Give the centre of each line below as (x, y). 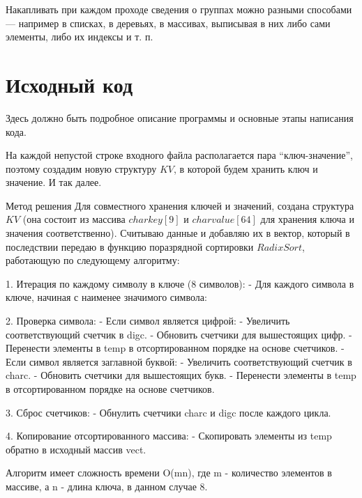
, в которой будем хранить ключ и (246, 168)
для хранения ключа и (307, 219)
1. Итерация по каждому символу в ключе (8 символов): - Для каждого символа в (180, 283)
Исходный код (69, 84)
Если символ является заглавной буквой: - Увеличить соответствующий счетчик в (179, 361)
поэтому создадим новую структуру (81, 168)
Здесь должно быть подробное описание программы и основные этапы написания (180, 117)
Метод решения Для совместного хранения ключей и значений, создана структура (180, 205)
